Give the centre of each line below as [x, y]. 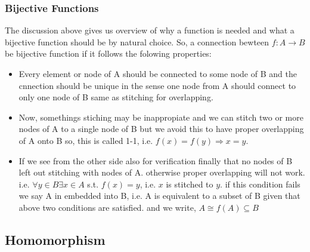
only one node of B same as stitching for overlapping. [116, 97]
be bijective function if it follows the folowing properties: [108, 53]
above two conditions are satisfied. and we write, [107, 207]
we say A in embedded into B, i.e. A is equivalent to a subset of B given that [159, 196]
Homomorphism [55, 239]
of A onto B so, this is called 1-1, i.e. [86, 140]
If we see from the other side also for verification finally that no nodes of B [156, 160]
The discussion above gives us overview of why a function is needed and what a [150, 30]
